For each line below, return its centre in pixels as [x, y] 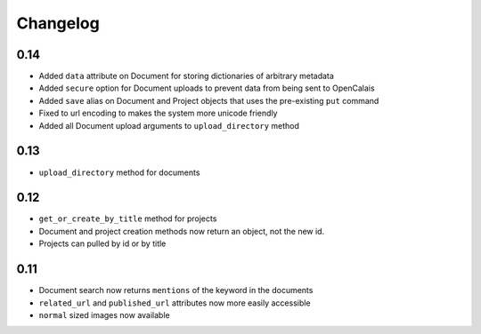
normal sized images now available [104, 314]
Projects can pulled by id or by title [102, 243]
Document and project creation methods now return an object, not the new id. [182, 231]
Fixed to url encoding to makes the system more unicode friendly [158, 113]
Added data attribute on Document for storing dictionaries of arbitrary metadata [186, 76]
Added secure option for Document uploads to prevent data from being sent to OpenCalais [207, 88]
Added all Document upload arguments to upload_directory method [169, 125]
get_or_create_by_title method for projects [128, 219]
